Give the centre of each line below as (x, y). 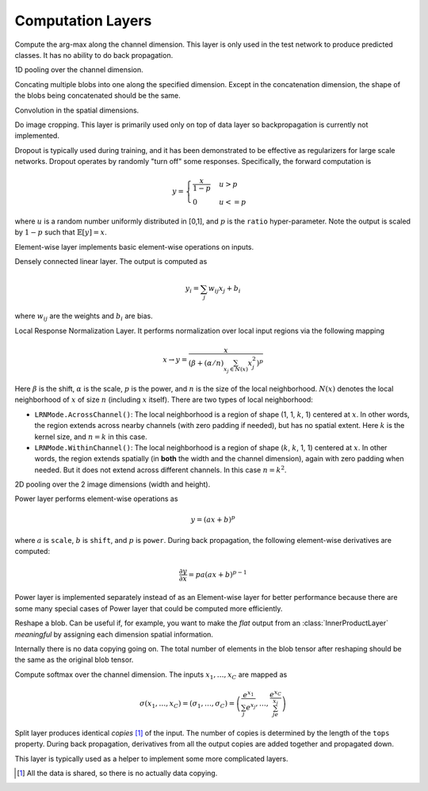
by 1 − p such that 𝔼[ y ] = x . (61, 232)
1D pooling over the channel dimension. (79, 70)
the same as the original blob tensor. (74, 660)
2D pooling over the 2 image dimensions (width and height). (113, 484)
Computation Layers (83, 21)
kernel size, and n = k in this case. (91, 437)
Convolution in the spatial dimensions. (77, 110)
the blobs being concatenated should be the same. (98, 96)
